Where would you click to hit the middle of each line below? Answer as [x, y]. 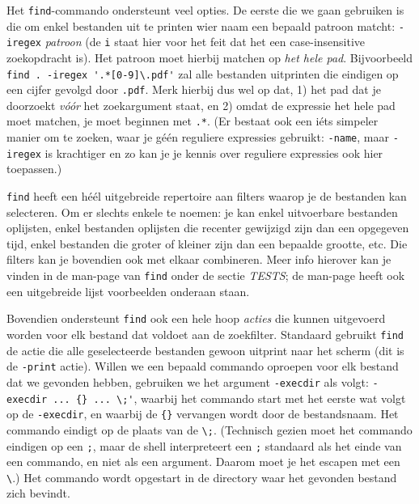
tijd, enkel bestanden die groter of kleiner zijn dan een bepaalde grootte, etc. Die [207, 243]
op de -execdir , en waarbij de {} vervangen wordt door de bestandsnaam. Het [203, 414]
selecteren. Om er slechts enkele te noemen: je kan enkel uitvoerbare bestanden [202, 212]
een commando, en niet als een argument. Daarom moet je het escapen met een [203, 462]
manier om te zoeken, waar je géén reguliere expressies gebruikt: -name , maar [198, 137]
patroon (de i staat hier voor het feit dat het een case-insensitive [205, 42]
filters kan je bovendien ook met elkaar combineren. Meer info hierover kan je [199, 259]
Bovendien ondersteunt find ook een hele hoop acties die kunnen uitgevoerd [196, 318]
